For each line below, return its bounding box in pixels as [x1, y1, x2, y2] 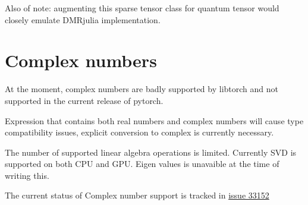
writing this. [5, 169, 49, 181]
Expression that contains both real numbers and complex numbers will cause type [5, 114, 304, 127]
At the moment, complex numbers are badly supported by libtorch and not [5, 83, 278, 95]
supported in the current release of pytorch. [5, 94, 164, 106]
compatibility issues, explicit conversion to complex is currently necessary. [5, 126, 274, 138]
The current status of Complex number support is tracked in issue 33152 [5, 189, 269, 201]
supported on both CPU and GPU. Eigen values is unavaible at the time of [5, 157, 279, 170]
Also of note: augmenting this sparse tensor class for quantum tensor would [5, 2, 279, 14]
